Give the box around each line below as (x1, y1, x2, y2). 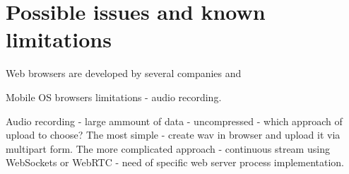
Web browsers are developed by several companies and (6, 66, 242, 81)
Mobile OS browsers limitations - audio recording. (6, 89, 222, 104)
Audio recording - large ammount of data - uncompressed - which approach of (6, 113, 343, 128)
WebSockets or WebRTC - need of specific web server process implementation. (6, 155, 345, 170)
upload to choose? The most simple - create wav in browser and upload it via (6, 127, 341, 142)
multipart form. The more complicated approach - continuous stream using (6, 141, 330, 156)
